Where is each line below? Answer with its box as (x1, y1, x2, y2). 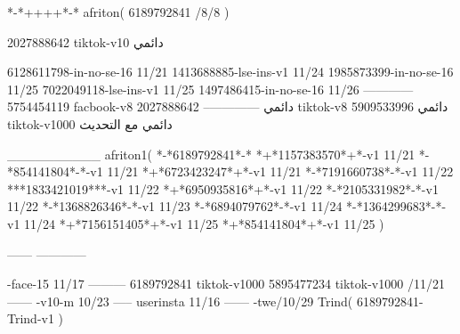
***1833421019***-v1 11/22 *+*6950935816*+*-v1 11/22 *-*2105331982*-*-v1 (7, 179, 439, 198)
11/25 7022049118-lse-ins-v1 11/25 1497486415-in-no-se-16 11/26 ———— (7, 79, 414, 98)
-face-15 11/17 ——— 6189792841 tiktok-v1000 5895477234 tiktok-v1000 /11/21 (7, 274, 445, 293)
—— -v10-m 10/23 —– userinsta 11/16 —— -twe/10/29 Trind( (7, 291, 353, 310)
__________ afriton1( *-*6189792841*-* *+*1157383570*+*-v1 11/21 (7, 144, 416, 163)
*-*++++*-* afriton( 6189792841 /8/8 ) (7, 3, 230, 20)
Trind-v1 (7, 309, 54, 328)
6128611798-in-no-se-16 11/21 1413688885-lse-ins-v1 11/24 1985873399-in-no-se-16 (7, 62, 454, 81)
